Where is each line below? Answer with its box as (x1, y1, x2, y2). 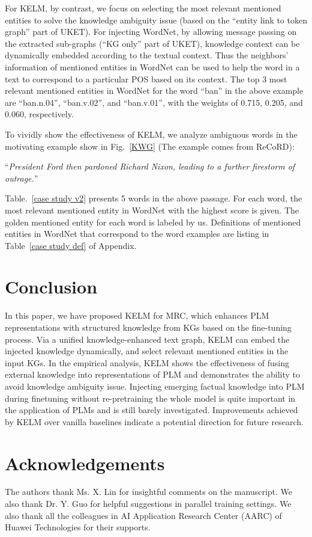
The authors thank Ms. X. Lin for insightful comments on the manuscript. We (5, 485, 293, 498)
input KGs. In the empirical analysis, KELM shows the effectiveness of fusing (5, 356, 290, 369)
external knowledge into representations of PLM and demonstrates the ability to (5, 368, 301, 381)
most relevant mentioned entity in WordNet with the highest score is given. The (5, 203, 299, 216)
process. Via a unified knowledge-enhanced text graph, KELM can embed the (5, 333, 290, 345)
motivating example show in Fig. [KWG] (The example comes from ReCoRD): (5, 140, 295, 152)
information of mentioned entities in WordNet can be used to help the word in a (5, 60, 300, 73)
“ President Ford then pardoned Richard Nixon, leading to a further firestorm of (5, 160, 295, 173)
